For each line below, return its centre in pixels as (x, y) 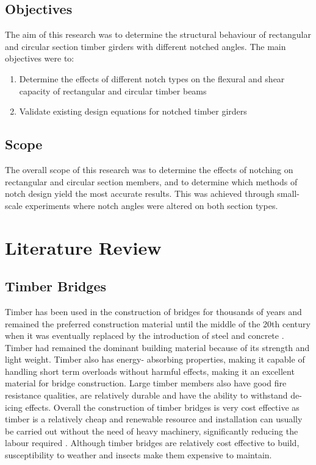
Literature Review (83, 247)
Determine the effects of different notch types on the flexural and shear (152, 78)
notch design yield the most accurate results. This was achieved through (140, 193)
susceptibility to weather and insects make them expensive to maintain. (138, 455)
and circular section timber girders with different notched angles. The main (145, 46)
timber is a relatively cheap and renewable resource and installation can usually (154, 419)
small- (288, 193)
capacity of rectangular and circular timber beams (113, 91)
